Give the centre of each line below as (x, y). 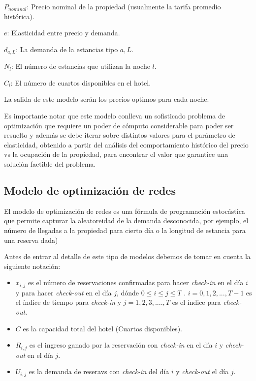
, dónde (128, 292)
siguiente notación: (32, 266)
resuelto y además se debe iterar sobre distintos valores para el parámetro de (120, 135)
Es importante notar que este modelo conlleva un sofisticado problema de (114, 116)
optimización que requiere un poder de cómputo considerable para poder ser (119, 125)
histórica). (19, 16)
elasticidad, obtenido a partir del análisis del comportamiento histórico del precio (126, 144)
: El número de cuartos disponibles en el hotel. (81, 82)
